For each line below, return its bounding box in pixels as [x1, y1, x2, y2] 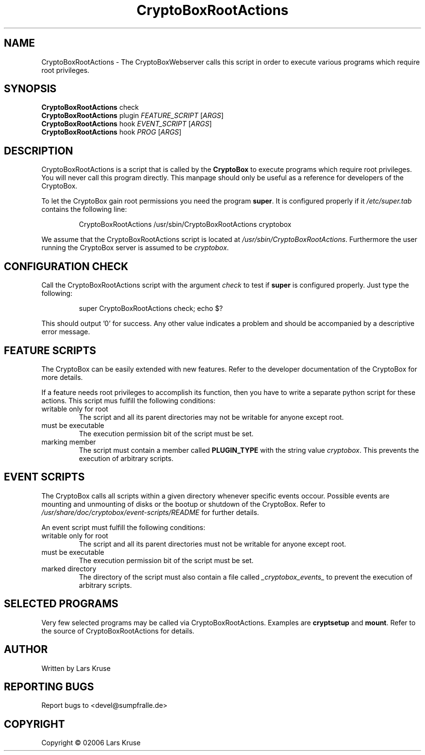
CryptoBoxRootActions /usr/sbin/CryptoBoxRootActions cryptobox [79, 220, 292, 229]
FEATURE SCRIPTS [4, 344, 97, 357]
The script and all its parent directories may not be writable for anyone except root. [79, 412, 344, 421]
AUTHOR [4, 643, 48, 656]
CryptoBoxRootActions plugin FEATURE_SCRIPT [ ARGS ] [41, 111, 224, 120]
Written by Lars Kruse [41, 664, 111, 672]
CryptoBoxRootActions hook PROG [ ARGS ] [41, 128, 181, 137]
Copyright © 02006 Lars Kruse [41, 738, 141, 747]
